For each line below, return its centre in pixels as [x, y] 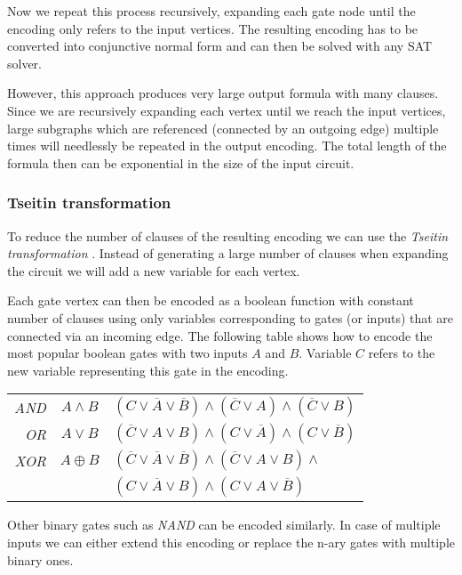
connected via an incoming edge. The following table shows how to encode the [220, 335]
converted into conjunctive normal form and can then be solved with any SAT [220, 46]
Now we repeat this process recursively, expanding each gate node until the [211, 11]
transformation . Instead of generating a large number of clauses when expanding [228, 253]
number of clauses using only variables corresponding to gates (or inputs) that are [231, 317]
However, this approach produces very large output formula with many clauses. [223, 93]
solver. [25, 63]
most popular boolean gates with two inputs [127, 353]
